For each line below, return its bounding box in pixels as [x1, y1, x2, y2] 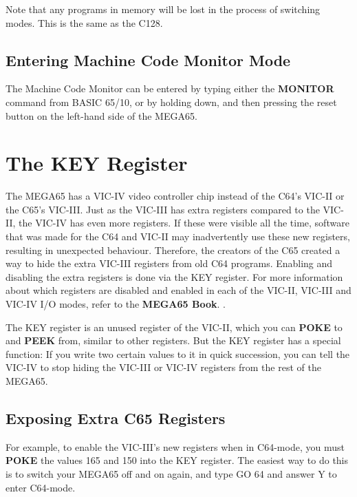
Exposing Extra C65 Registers [6, 408, 226, 428]
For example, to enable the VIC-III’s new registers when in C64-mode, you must [6, 439, 345, 454]
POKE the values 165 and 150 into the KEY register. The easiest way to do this [6, 453, 349, 467]
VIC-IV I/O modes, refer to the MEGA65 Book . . [6, 297, 226, 311]
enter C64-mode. [6, 480, 76, 494]
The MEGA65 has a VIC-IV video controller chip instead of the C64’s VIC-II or [6, 189, 345, 203]
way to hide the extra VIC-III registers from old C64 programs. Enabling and [6, 256, 333, 271]
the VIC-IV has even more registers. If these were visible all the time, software [19, 215, 349, 230]
